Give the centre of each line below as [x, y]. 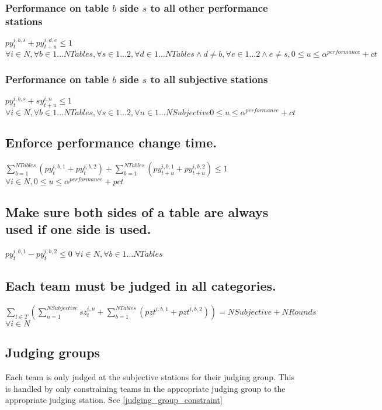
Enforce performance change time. [111, 142]
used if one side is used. [78, 229]
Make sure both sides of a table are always [137, 211]
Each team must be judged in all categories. [141, 286]
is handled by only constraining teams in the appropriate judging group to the [145, 388]
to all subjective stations [209, 79]
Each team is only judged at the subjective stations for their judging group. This [150, 377]
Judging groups [53, 352]
